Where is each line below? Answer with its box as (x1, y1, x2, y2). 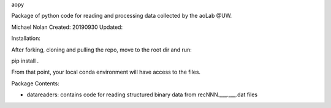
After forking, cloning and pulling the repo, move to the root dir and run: (11, 46, 192, 53)
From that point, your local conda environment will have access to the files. (11, 68, 201, 76)
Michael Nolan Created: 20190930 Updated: (11, 23, 123, 31)
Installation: (11, 34, 41, 42)
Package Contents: (11, 80, 59, 87)
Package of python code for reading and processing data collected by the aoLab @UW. (11, 12, 232, 20)
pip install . (11, 57, 39, 64)
